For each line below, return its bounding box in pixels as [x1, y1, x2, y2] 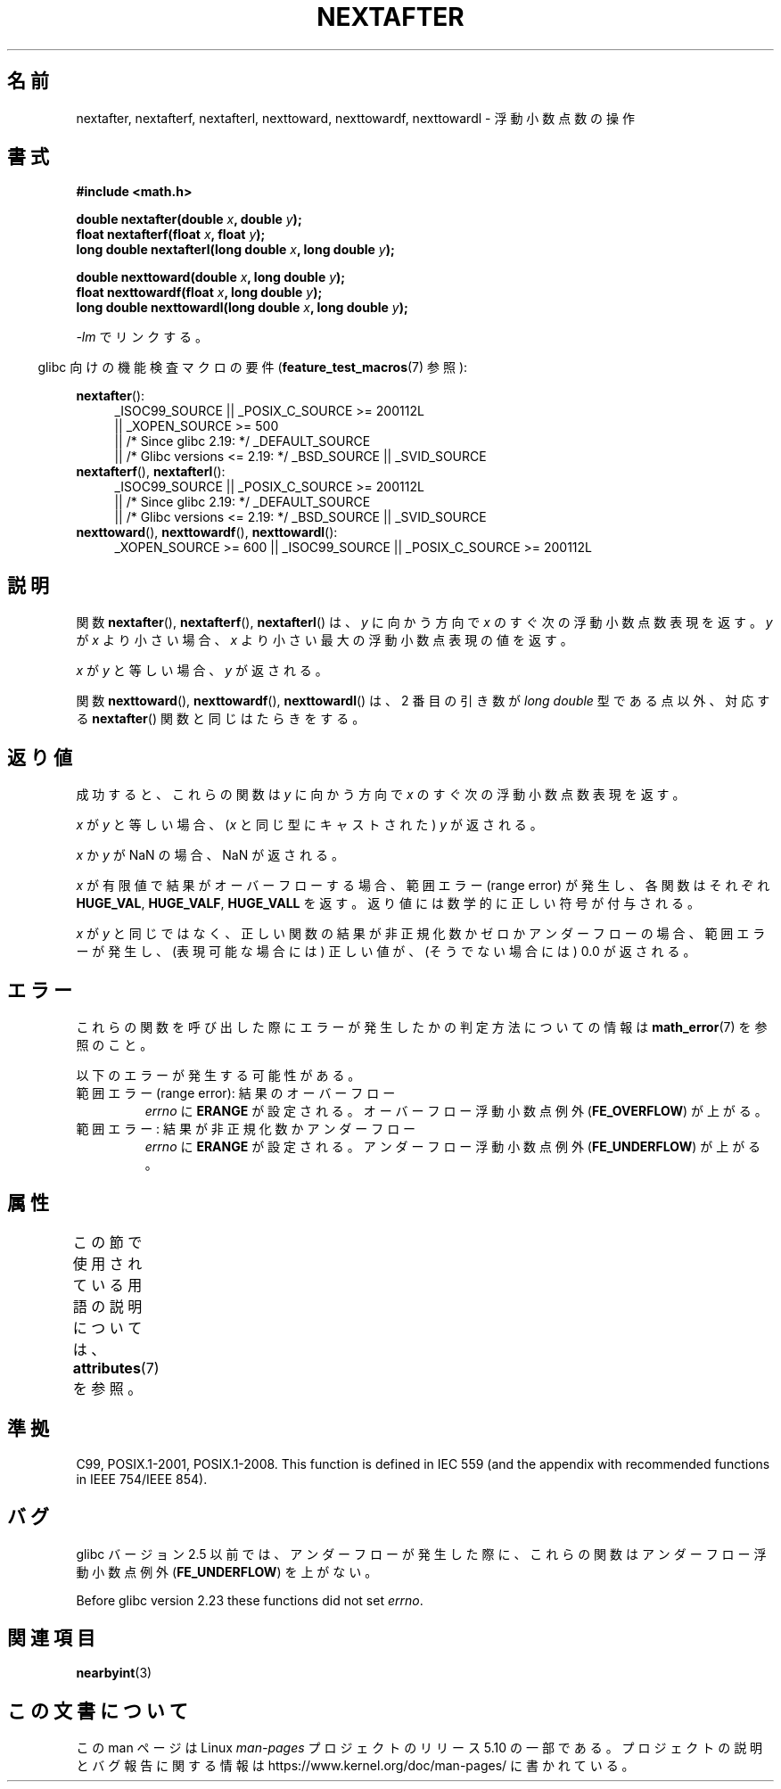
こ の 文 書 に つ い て [7, 1699, 188, 1722]
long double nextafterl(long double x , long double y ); [76, 242, 395, 258]
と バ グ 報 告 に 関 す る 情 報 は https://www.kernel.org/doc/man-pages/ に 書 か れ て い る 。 [76, 1758, 635, 1774]
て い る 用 [72, 1275, 143, 1294]
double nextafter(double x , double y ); [76, 211, 302, 227]
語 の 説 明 [72, 1297, 143, 1315]
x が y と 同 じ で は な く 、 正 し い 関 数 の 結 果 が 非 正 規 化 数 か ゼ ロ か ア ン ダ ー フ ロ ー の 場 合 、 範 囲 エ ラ [76, 926, 766, 942]
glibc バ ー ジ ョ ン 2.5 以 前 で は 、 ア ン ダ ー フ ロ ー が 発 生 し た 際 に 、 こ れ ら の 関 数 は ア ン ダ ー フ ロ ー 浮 [76, 1546, 767, 1562]
